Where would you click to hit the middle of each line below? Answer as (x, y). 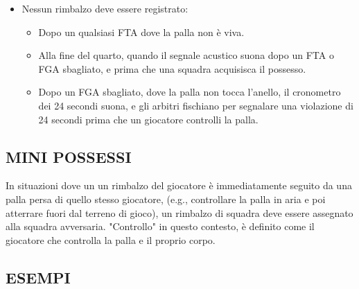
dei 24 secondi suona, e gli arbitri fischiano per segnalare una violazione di (196, 105)
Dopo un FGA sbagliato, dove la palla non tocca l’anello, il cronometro (190, 92)
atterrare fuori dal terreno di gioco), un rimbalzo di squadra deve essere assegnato (179, 212)
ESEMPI (38, 277)
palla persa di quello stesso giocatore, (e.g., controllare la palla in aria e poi (166, 199)
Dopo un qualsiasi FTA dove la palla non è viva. (141, 32)
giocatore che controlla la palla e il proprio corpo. (111, 239)
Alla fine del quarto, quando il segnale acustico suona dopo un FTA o (186, 55)
